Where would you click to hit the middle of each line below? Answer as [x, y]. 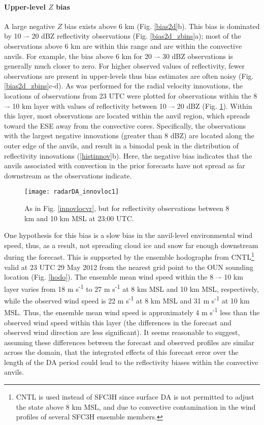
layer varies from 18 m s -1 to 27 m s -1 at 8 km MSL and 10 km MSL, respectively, [131, 288]
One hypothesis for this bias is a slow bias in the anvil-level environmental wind [128, 235]
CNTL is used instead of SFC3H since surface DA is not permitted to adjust [135, 397]
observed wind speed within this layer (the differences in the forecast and [118, 322]
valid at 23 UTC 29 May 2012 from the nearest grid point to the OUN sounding [129, 267]
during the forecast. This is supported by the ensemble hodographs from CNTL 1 [129, 256]
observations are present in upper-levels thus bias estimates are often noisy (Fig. [129, 75]
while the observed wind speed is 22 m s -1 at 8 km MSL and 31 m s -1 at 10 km [127, 300]
